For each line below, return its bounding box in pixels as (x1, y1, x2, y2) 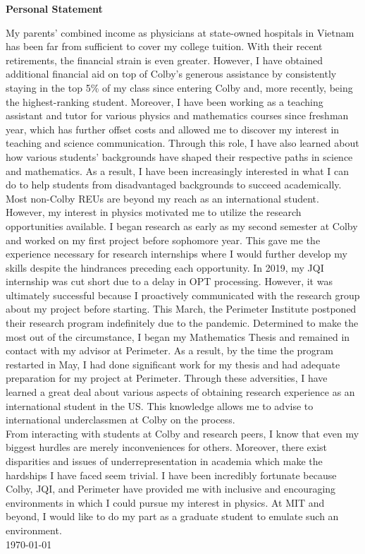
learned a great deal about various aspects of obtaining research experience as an (6, 385, 355, 399)
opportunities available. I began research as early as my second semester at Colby (6, 218, 358, 233)
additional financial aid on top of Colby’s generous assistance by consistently (6, 66, 337, 81)
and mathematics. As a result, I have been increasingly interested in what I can (6, 163, 349, 178)
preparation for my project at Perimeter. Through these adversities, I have (6, 371, 328, 385)
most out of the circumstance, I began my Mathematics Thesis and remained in (6, 329, 350, 344)
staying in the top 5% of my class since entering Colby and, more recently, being (6, 80, 353, 95)
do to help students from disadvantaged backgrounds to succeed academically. (6, 177, 342, 192)
